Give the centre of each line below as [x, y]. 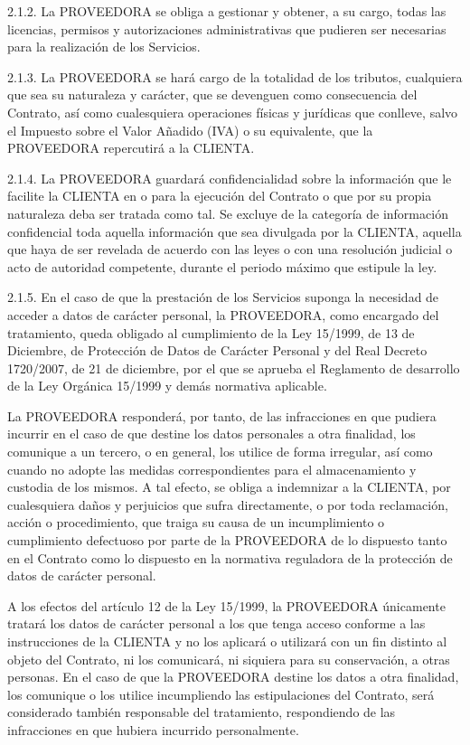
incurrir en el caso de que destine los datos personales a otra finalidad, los [211, 434]
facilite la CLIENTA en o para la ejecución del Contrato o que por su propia [220, 196]
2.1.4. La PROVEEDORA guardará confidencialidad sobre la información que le [230, 178]
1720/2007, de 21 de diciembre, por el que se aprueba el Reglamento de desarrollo [234, 368]
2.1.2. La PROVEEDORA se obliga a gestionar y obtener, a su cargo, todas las [227, 11]
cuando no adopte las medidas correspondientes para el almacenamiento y [212, 469]
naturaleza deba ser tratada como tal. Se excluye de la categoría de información [228, 213]
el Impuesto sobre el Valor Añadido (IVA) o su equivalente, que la [190, 130]
